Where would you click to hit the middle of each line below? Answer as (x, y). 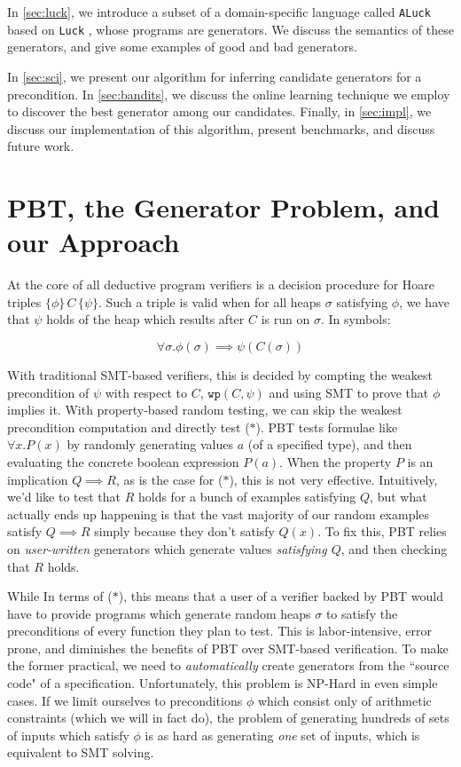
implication (38, 479)
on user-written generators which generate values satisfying (167, 548)
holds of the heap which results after (145, 319)
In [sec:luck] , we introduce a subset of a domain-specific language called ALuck (219, 12)
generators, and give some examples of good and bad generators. (182, 47)
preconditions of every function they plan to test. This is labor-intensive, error (219, 631)
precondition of (48, 392)
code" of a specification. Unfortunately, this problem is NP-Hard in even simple (223, 683)
